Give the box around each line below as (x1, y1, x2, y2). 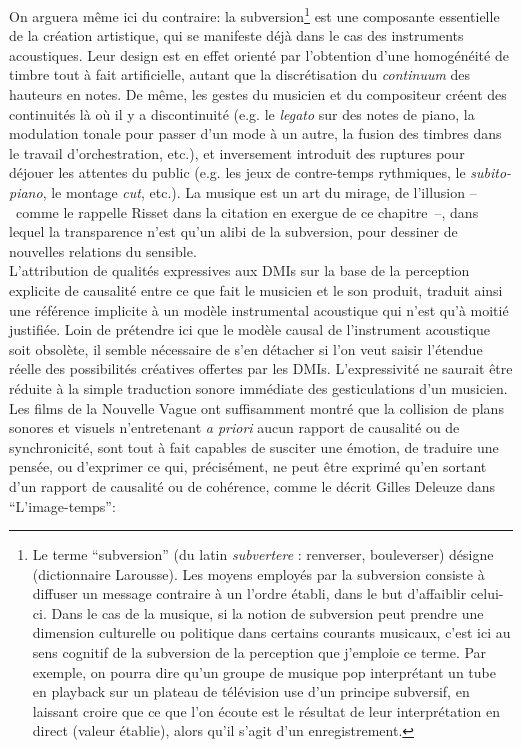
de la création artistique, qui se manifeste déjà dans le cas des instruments (9, 25, 464, 46)
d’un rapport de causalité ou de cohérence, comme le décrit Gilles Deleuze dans (9, 475, 495, 496)
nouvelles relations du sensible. (9, 240, 197, 261)
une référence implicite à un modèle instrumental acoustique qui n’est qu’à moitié (9, 299, 509, 320)
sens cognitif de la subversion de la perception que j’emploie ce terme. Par (32, 642, 487, 663)
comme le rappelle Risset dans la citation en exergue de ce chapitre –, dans (15, 201, 479, 222)
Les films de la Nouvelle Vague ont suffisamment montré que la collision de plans (9, 397, 504, 418)
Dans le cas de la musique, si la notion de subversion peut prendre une (51, 602, 484, 623)
